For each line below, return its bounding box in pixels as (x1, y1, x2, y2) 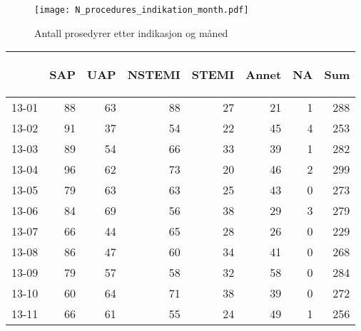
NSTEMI (127, 66, 180, 83)
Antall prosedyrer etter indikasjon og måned (34, 25, 228, 40)
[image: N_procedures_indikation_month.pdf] (34, 5, 249, 15)
